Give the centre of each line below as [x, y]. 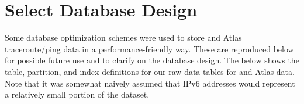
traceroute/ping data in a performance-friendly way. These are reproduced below [149, 49]
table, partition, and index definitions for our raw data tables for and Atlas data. [150, 71]
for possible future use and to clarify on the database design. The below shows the [152, 60]
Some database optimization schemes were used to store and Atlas [123, 37]
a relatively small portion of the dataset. [77, 94]
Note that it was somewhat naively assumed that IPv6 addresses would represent [150, 83]
